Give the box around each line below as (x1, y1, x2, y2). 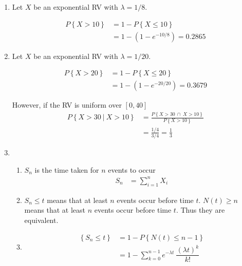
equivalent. (24, 214, 59, 225)
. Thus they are (176, 204, 225, 215)
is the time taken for (34, 164, 99, 175)
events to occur (108, 164, 156, 175)
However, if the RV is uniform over (12, 99, 122, 110)
